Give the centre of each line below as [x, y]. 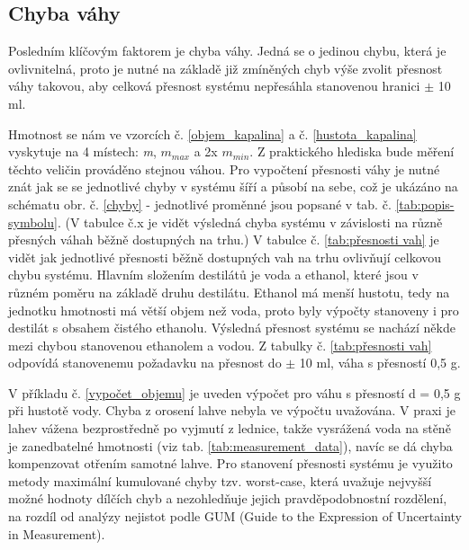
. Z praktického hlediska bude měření [352, 151]
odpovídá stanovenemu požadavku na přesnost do [145, 363]
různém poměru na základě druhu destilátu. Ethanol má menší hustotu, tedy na [229, 292]
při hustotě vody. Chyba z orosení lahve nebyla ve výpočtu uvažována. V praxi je [232, 410]
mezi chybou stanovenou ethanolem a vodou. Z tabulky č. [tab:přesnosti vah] [220, 345]
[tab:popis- [425, 204]
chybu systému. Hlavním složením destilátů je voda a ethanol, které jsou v [213, 275]
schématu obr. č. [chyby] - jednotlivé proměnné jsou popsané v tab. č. [200, 204]
